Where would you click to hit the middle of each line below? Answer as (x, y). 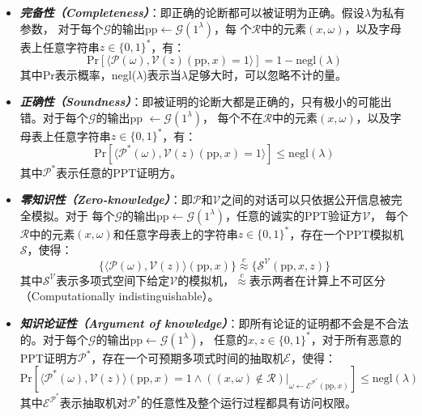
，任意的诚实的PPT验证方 (294, 215)
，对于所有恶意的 (356, 339)
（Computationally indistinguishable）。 (119, 296)
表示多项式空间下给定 (113, 280)
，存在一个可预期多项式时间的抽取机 (188, 357)
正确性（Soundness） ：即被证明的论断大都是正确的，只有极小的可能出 (206, 102)
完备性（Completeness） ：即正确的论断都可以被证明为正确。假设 (192, 12)
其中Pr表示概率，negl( (78, 74)
